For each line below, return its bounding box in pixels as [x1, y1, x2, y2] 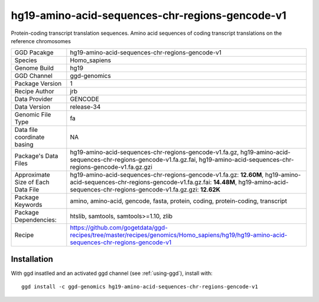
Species [14, 56, 37, 64]
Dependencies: [14, 216, 57, 224]
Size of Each [14, 178, 50, 186]
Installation [11, 254, 53, 264]
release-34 [70, 103, 101, 111]
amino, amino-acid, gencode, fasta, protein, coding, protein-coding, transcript [70, 197, 288, 205]
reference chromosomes [11, 37, 71, 44]
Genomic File [14, 111, 51, 119]
